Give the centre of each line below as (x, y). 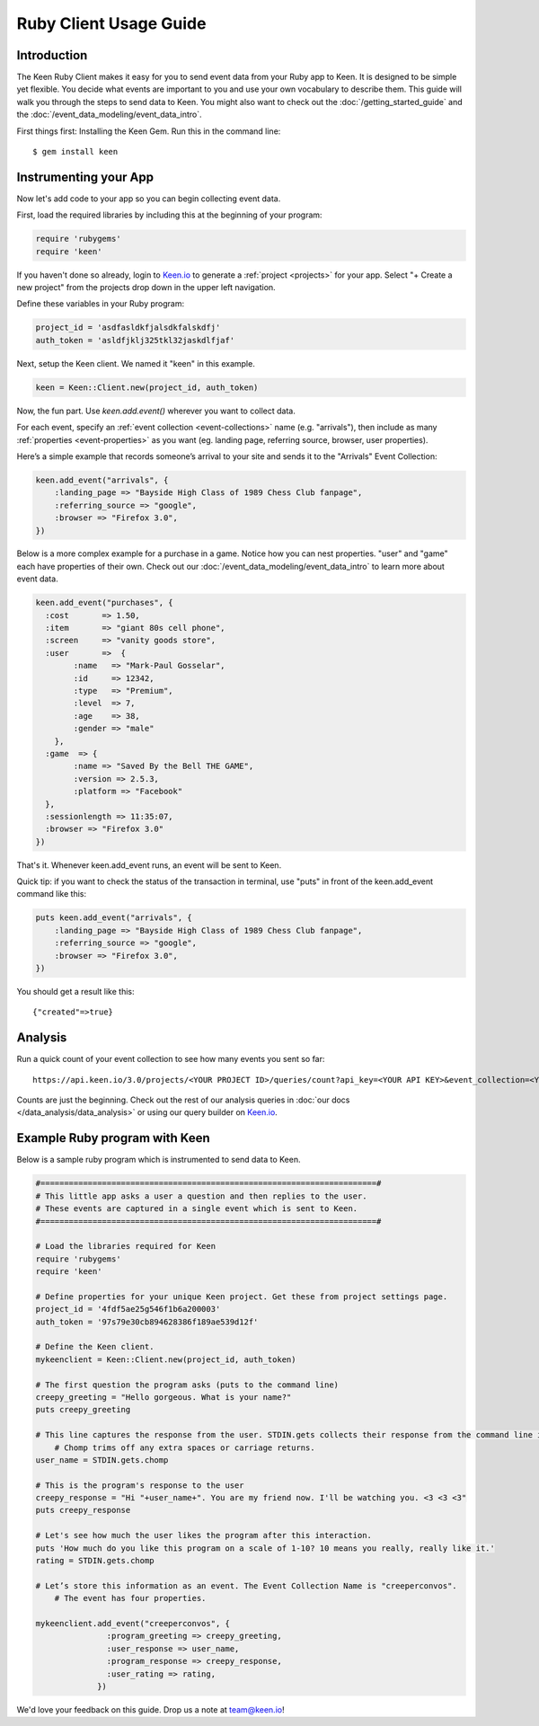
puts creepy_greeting (83, 1410)
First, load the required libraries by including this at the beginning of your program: (169, 215)
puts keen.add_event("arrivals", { (114, 918)
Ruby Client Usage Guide (111, 23)
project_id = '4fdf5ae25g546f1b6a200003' (128, 1309)
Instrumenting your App (85, 177)
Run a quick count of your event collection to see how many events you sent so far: (171, 1059)
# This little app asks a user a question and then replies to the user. (201, 1196)
